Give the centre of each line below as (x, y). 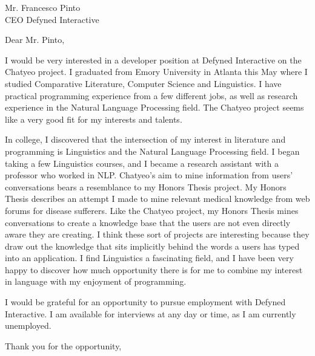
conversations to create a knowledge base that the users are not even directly (148, 222)
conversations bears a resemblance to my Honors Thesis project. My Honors (146, 186)
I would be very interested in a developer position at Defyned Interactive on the (153, 60)
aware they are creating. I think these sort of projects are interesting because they (157, 234)
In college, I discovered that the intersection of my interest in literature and (145, 139)
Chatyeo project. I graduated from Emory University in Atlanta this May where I (156, 72)
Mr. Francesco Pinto (43, 7)
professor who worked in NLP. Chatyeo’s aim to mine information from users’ (149, 175)
